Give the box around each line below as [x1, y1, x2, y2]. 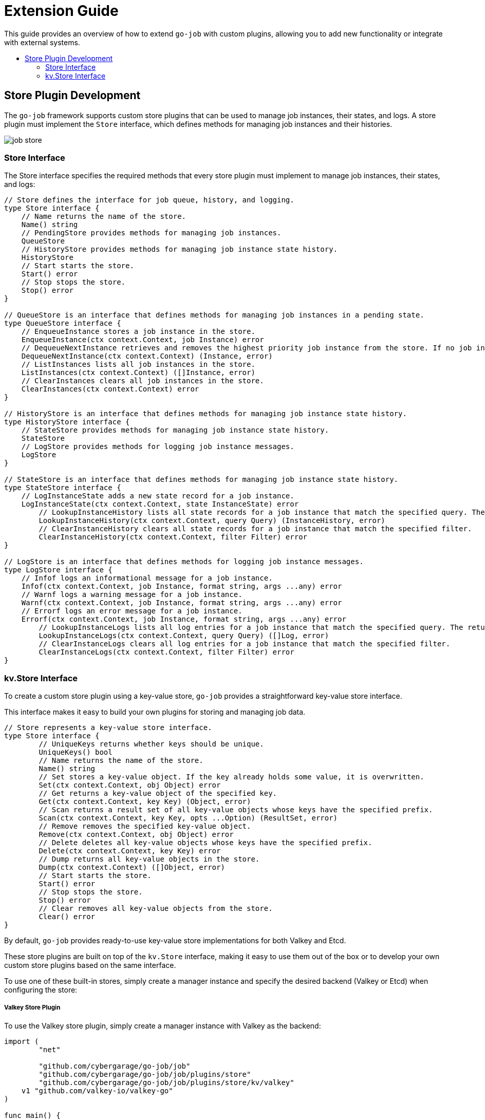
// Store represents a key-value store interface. [4, 723, 212, 732]
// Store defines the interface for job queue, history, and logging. [4, 196, 294, 204]
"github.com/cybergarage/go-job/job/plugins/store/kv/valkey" [39, 1078, 294, 1087]
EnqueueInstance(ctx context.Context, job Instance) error [21, 335, 264, 344]
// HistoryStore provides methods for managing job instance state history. [21, 245, 338, 254]
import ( [4, 1037, 39, 1046]
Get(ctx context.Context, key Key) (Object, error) [39, 797, 251, 806]
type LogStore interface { [4, 566, 113, 574]
